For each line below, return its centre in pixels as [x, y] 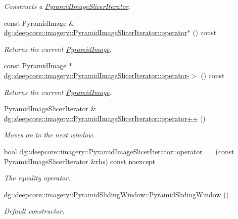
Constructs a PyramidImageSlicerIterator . [67, 6]
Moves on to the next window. [49, 135]
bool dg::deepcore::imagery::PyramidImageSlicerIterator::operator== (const [119, 151]
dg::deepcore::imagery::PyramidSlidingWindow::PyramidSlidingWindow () [117, 194]
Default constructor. [34, 211]
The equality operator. [37, 178]
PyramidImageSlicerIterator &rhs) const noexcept [80, 161]
